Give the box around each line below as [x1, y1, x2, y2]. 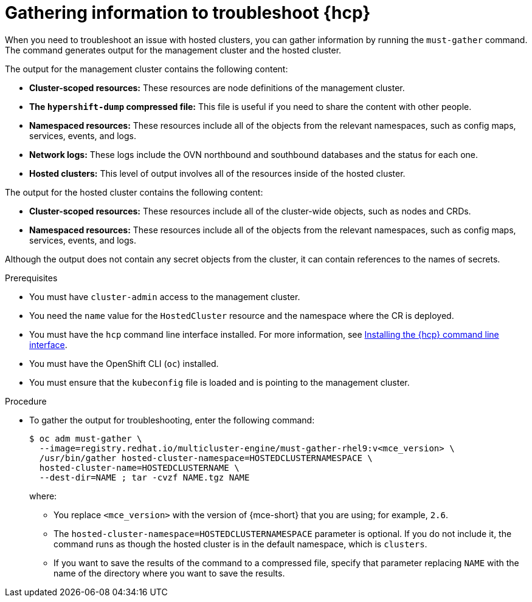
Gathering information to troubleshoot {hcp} [5, 2, 371, 23]
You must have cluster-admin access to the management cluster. [29, 291, 300, 302]
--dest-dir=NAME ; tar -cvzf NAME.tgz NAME [39, 472, 250, 482]
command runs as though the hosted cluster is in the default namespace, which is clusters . [54, 538, 427, 549]
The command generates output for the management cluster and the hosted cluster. [5, 44, 342, 55]
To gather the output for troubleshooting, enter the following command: [29, 414, 315, 425]
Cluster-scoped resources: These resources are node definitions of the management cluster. [29, 82, 405, 93]
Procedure [5, 395, 47, 406]
